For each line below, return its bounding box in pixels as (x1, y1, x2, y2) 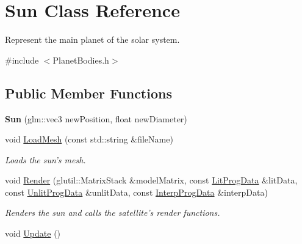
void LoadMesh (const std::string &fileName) (5, 133, 173, 146)
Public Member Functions (5, 83, 172, 102)
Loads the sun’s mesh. (5, 153, 86, 166)
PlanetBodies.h (52, 53, 109, 66)
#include (5, 53, 39, 66)
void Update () (5, 227, 61, 240)
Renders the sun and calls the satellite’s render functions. (5, 206, 220, 219)
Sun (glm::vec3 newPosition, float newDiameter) (5, 112, 187, 125)
